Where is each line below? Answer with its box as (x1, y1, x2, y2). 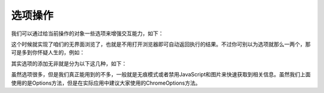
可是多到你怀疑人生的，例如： (11, 49, 85, 56)
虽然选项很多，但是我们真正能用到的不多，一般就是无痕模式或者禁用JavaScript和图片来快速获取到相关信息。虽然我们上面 (11, 71, 311, 78)
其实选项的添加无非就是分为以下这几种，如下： (11, 60, 127, 67)
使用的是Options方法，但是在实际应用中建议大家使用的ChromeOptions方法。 (11, 79, 201, 86)
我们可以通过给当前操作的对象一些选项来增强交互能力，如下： (11, 30, 164, 37)
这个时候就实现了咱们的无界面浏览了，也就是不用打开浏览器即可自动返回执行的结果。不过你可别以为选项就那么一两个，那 (11, 41, 311, 48)
